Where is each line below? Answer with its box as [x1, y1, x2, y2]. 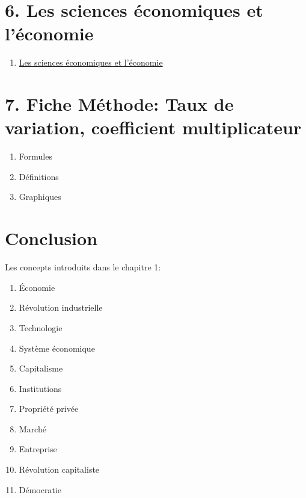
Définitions [19, 170, 59, 182]
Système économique [19, 341, 95, 354]
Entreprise [19, 443, 57, 455]
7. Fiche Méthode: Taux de [5, 92, 234, 116]
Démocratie [19, 483, 62, 496]
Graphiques [19, 190, 61, 203]
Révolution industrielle [19, 301, 103, 314]
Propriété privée [19, 402, 79, 415]
